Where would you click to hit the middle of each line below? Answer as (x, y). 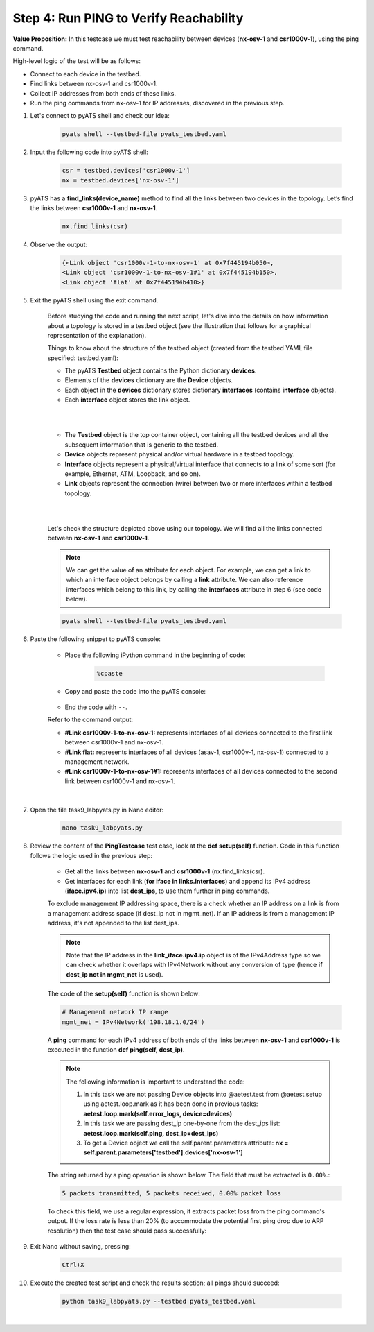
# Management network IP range (115, 1012)
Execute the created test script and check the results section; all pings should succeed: (155, 1283)
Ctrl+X (73, 1265)
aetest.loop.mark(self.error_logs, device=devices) (158, 1113)
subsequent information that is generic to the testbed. (142, 445)
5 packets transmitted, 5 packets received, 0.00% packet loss (172, 1193)
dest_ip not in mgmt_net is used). (115, 974)
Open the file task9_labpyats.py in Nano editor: (97, 810)
